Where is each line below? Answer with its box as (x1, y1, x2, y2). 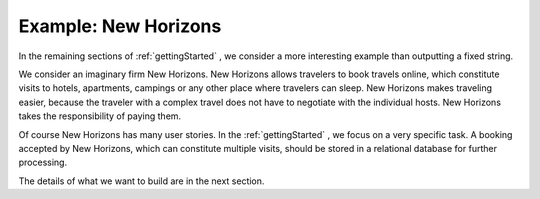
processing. (18, 156, 68, 169)
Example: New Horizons (18, 15, 222, 37)
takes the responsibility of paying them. (18, 110, 182, 122)
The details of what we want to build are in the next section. (18, 175, 265, 187)
